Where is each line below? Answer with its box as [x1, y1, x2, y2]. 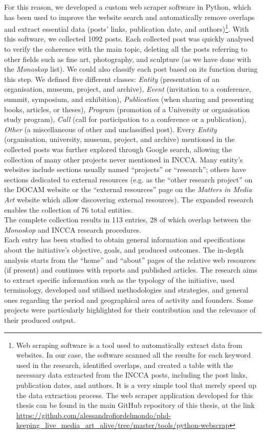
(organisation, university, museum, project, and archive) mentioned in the [4, 134, 235, 144]
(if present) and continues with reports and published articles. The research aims [4, 264, 257, 275]
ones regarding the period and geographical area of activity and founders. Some [4, 294, 253, 305]
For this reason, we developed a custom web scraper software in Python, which [4, 2, 251, 12]
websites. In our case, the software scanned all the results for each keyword [16, 349, 251, 360]
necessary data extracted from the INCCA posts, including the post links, [16, 369, 248, 380]
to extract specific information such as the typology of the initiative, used [4, 274, 235, 285]
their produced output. [4, 315, 76, 325]
